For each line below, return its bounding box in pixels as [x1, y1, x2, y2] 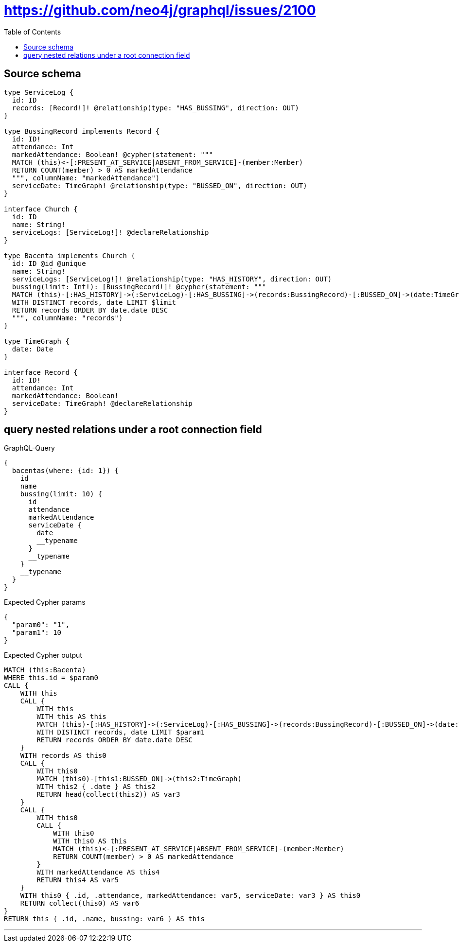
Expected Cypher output [4, 651, 82, 660]
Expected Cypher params [4, 598, 86, 607]
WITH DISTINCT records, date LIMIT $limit [12, 298, 177, 306]
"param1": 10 [12, 629, 62, 637]
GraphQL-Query [4, 444, 55, 453]
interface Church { [4, 205, 78, 213]
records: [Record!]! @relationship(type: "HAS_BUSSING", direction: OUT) [12, 104, 299, 112]
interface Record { [4, 368, 78, 376]
